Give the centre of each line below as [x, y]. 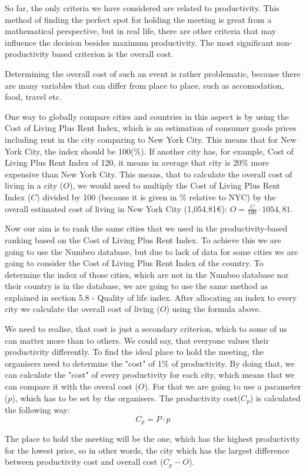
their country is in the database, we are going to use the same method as [136, 286]
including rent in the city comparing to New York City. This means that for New [151, 139]
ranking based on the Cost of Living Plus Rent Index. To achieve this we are [143, 239]
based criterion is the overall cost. [113, 54]
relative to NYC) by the [232, 197]
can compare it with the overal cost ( [71, 386]
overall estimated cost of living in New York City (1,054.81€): [116, 208]
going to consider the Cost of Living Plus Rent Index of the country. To [134, 263]
